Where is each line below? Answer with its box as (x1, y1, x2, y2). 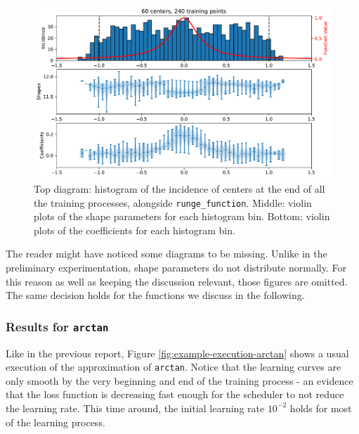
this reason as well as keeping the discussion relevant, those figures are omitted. (6, 274, 348, 288)
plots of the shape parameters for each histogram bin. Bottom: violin (34, 209, 330, 224)
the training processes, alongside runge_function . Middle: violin (34, 195, 312, 210)
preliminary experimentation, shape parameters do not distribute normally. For (6, 260, 346, 274)
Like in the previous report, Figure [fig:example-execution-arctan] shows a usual (6, 345, 349, 360)
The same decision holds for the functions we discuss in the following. (6, 288, 305, 302)
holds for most (289, 400, 352, 415)
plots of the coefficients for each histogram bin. (34, 222, 235, 237)
